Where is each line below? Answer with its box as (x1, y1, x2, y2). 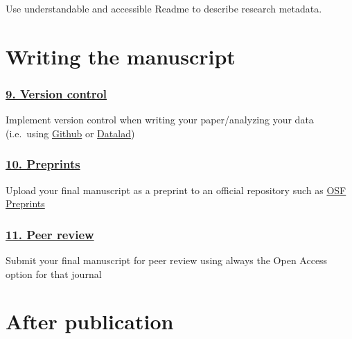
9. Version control (6, 85, 107, 102)
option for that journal (6, 266, 102, 281)
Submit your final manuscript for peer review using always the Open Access (6, 253, 328, 267)
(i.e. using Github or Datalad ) (6, 125, 135, 140)
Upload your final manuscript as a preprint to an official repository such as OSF (6, 182, 346, 197)
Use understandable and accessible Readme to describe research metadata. (6, 1, 322, 15)
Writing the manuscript (6, 42, 236, 70)
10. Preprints (6, 155, 80, 173)
